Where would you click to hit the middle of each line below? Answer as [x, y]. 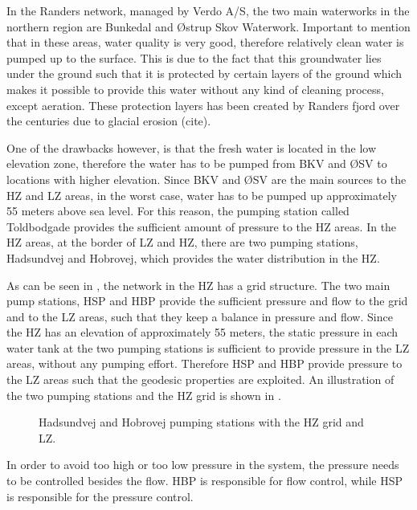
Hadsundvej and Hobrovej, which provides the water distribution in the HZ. [193, 257]
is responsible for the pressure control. [100, 496]
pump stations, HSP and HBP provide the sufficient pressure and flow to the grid [207, 301]
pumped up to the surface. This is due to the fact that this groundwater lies [194, 57]
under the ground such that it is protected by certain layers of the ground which [204, 73]
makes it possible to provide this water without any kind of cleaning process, [195, 89]
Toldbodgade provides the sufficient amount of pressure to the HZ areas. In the [202, 226]
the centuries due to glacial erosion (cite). [109, 121]
